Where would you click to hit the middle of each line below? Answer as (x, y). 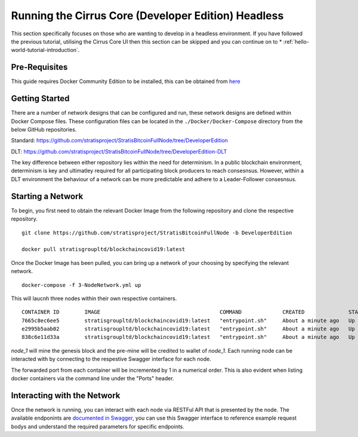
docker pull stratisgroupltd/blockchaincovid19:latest (104, 249)
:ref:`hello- (296, 41)
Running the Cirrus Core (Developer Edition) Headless (147, 16)
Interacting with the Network (66, 395)
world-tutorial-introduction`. (45, 50)
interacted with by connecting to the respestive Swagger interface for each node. (111, 359)
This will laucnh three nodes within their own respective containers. (94, 298)
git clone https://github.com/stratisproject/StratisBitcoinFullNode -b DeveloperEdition (157, 233)
